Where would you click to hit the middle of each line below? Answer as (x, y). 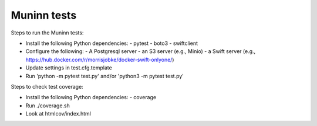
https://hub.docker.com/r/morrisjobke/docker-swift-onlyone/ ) (100, 60)
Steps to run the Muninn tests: (47, 33)
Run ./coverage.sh (48, 106)
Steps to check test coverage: (47, 86)
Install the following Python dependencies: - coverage (91, 97)
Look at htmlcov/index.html (58, 114)
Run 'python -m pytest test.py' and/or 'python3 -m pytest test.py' (105, 76)
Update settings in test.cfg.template (69, 68)
